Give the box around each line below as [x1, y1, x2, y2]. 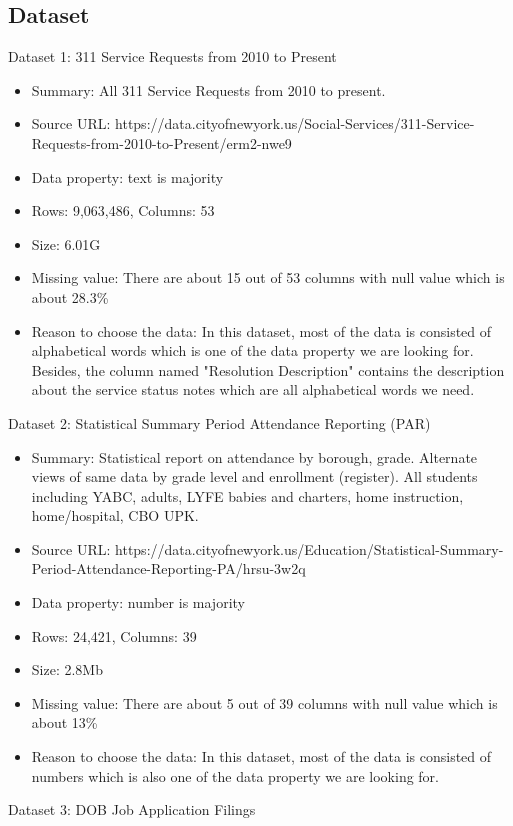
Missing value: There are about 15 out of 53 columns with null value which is [31, 267, 505, 288]
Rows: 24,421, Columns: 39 [31, 625, 197, 646]
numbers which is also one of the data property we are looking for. [31, 765, 439, 786]
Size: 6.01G [31, 233, 101, 254]
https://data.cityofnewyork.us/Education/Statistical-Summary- [115, 538, 504, 559]
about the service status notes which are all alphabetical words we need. [31, 379, 475, 400]
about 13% [31, 712, 98, 733]
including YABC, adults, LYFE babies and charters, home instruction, [31, 485, 464, 506]
